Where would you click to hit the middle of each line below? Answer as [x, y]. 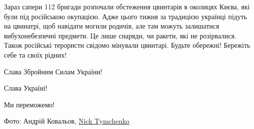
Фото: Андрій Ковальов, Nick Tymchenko [67, 121]
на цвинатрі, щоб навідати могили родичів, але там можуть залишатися [112, 26]
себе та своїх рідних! [35, 54]
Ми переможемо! [29, 104]
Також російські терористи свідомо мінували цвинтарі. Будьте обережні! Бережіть [127, 45]
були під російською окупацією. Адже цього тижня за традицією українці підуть [126, 16]
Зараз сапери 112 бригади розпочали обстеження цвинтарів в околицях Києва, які [127, 6]
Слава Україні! [26, 88]
